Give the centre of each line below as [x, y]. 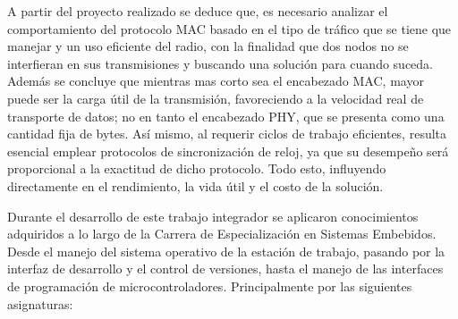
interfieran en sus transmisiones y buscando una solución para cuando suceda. [221, 63]
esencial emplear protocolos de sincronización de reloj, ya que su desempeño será [228, 151]
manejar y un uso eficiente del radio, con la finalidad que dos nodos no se [208, 46]
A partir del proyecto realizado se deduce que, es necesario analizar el [198, 11]
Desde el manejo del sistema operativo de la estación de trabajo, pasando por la [226, 251]
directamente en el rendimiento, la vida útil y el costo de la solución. [195, 185]
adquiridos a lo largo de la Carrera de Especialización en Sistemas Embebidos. [222, 234]
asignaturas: [40, 303]
